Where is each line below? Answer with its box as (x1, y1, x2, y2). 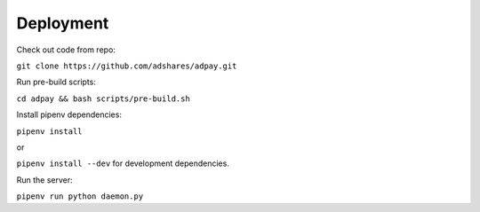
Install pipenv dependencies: (16, 109, 122, 120)
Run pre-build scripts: (16, 76, 97, 88)
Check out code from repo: (16, 44, 116, 55)
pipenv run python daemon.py (16, 192, 144, 201)
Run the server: (16, 174, 73, 185)
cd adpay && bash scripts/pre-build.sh (16, 93, 190, 104)
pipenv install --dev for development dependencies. (16, 158, 230, 169)
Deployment (16, 13, 109, 33)
